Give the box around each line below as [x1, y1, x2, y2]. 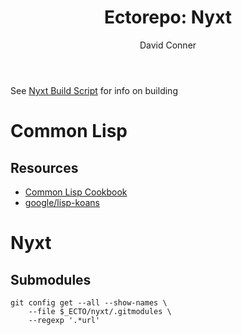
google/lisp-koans [24, 196, 100, 208]
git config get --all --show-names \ [10, 297, 168, 308]
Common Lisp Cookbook [24, 186, 128, 198]
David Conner [139, 39, 197, 51]
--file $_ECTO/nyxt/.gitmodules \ [28, 306, 172, 316]
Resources [10, 159, 79, 176]
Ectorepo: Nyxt [103, 6, 233, 29]
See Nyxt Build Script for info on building [10, 84, 178, 96]
